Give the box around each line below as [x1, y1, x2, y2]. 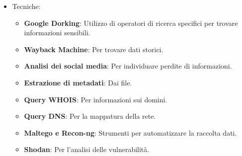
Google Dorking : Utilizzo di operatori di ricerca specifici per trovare [24, 17, 238, 28]
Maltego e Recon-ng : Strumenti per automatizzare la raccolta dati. [24, 127, 237, 138]
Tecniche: [12, 1, 41, 11]
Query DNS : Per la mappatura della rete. [24, 111, 156, 121]
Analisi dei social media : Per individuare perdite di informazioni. [24, 61, 232, 71]
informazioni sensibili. [24, 27, 90, 38]
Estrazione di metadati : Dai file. [24, 77, 132, 87]
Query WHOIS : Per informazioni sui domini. [24, 94, 167, 104]
